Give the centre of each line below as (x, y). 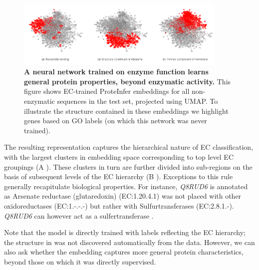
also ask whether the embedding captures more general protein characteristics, (124, 252)
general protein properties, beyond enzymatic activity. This (128, 81)
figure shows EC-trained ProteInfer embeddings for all (107, 91)
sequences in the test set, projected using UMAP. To (137, 101)
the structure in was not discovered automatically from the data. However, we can (129, 242)
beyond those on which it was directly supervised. (80, 261)
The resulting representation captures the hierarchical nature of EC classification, (129, 147)
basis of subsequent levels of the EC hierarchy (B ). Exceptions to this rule (119, 176)
